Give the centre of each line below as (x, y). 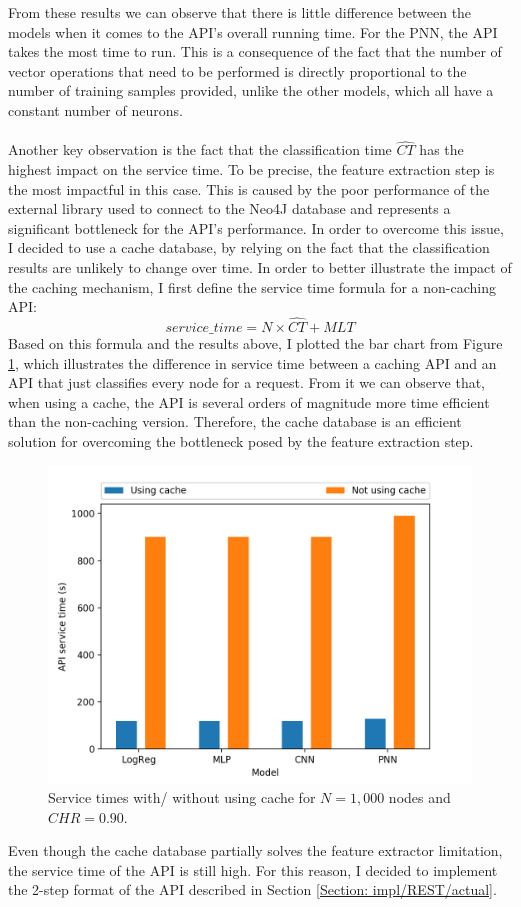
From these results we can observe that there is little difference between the (240, 12)
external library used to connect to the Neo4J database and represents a (229, 208)
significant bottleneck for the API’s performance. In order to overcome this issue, (256, 227)
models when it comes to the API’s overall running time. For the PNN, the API (253, 31)
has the (441, 149)
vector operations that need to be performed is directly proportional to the (237, 70)
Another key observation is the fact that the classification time (200, 149)
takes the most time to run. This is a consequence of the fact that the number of (255, 51)
